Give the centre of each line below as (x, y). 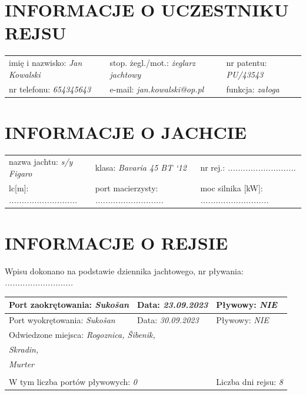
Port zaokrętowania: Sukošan (69, 305)
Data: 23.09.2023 (173, 305)
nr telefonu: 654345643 (50, 89)
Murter (21, 364)
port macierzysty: (127, 187)
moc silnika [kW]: (232, 187)
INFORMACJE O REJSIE (117, 242)
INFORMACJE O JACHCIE (126, 132)
